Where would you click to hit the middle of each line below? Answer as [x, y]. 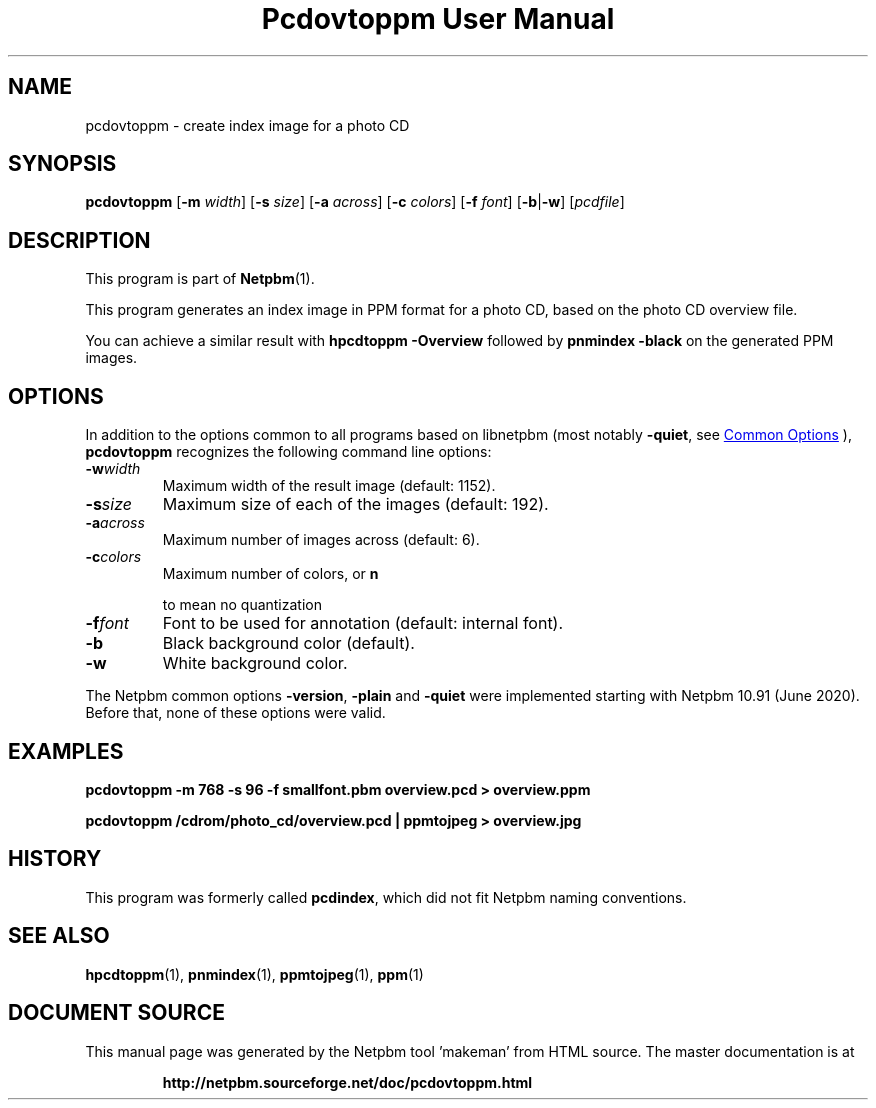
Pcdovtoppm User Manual [438, 19]
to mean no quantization [242, 605]
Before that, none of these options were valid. [235, 713]
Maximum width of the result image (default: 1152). [329, 486]
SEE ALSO [59, 936]
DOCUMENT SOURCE [116, 1013]
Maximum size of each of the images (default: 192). [355, 504]
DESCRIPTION [79, 240]
